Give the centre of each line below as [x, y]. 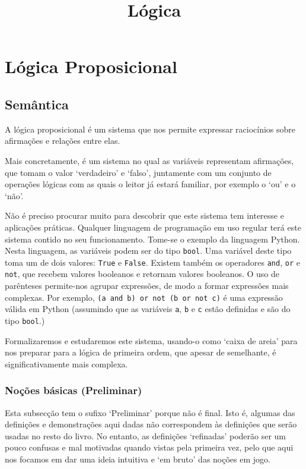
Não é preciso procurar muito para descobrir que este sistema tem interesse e [144, 215]
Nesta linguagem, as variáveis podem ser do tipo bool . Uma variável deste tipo [148, 251]
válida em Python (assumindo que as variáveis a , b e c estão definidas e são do [148, 309]
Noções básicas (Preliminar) [74, 390]
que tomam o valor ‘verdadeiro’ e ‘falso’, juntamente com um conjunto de [138, 172]
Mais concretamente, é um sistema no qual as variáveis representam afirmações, [149, 160]
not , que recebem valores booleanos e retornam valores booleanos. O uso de [142, 274]
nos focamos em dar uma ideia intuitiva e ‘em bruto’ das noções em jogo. [138, 459]
